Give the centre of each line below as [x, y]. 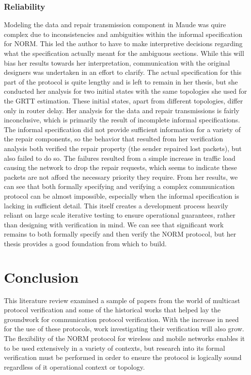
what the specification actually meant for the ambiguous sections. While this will [124, 53]
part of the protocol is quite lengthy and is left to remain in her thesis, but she [121, 81]
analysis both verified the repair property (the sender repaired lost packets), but [123, 148]
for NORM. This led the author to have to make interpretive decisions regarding [123, 43]
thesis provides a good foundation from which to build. [85, 243]
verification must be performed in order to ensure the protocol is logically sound [123, 357]
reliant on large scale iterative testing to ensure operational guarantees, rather [120, 215]
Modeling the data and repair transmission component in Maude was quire [115, 25]
